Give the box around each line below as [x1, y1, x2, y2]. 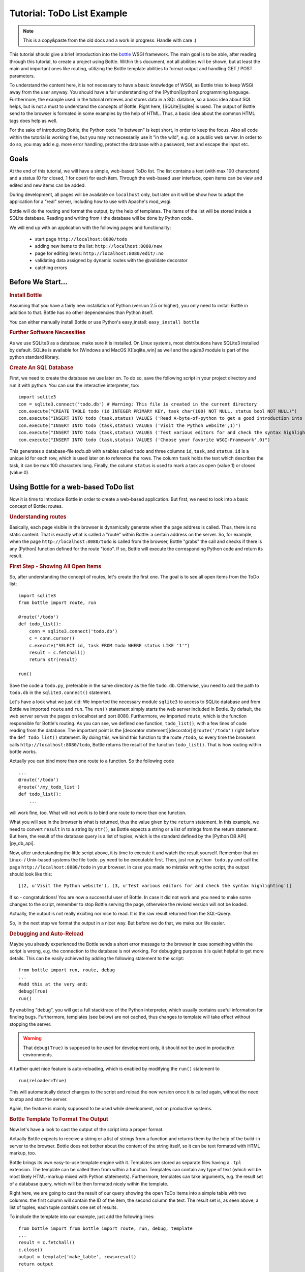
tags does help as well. [9, 118, 58, 124]
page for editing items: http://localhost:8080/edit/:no [35, 250, 164, 256]
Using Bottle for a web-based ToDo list [9, 482, 134, 491]
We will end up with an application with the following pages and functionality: [9, 224, 171, 230]
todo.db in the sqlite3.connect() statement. [9, 689, 112, 696]
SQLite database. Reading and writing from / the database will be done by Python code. [9, 215, 193, 221]
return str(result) [28, 657, 78, 662]
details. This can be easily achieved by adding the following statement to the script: [9, 955, 184, 961]
